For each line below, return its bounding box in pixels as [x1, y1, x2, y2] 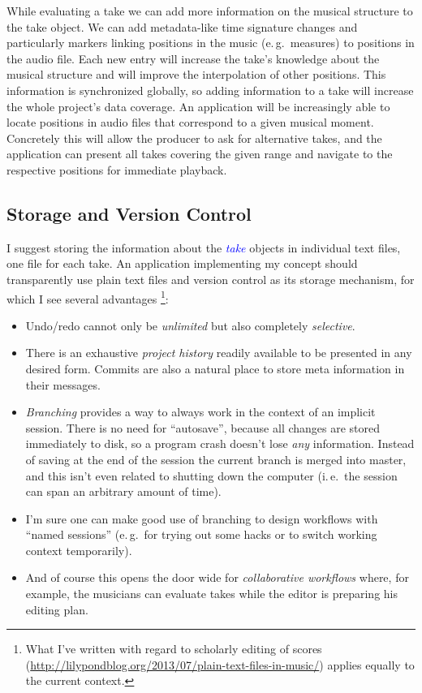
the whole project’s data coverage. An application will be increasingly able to [6, 97, 390, 114]
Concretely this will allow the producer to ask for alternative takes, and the [6, 129, 382, 146]
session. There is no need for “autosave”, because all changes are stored [25, 419, 381, 436]
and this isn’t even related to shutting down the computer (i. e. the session [25, 467, 398, 484]
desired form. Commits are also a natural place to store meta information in [25, 359, 405, 377]
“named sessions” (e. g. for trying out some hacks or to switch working [25, 526, 377, 543]
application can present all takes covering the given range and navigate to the [6, 145, 393, 162]
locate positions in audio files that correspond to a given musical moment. [6, 114, 374, 131]
